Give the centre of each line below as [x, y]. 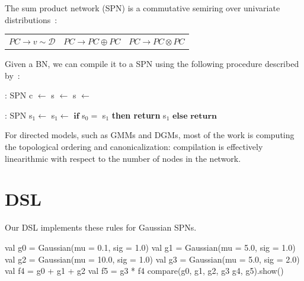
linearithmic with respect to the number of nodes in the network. [123, 158]
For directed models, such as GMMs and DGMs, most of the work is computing [150, 135]
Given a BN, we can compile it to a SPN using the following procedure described [152, 64]
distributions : [31, 19]
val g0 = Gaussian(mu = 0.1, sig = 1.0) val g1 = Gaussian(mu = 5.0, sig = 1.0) [150, 247]
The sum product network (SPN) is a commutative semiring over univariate [143, 8]
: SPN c [19, 95]
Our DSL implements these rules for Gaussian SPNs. [101, 227]
